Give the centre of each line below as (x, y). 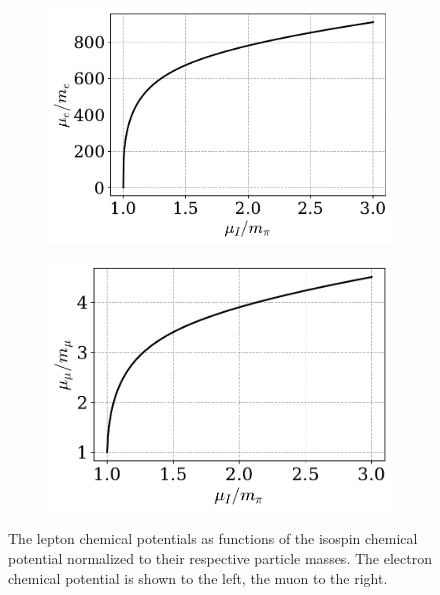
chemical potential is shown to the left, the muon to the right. (198, 577)
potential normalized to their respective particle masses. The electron (220, 557)
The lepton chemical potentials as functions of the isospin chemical (213, 538)
